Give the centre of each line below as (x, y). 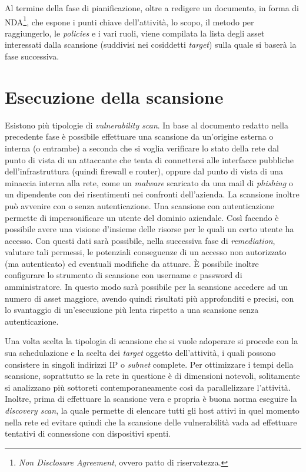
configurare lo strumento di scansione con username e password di (124, 275)
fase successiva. (32, 56)
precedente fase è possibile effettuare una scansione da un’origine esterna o (139, 136)
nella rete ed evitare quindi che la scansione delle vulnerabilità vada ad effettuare (151, 422)
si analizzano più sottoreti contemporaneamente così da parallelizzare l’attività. (148, 387)
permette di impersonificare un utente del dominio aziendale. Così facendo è (142, 217)
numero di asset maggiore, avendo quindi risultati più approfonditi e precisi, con (149, 298)
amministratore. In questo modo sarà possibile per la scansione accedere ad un (146, 287)
